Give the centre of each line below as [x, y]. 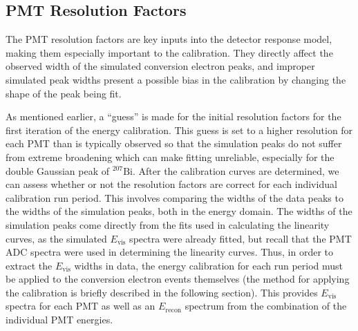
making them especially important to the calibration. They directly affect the [169, 52]
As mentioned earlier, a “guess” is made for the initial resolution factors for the [173, 116]
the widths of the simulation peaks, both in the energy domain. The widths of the [179, 211]
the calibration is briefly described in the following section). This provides [162, 292]
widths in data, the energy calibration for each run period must [209, 265]
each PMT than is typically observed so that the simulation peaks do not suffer [174, 143]
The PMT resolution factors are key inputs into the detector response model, [169, 39]
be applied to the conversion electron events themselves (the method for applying [178, 279]
